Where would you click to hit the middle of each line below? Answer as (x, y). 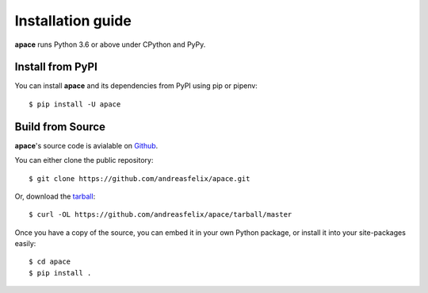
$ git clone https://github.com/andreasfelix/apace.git (139, 178)
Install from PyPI (56, 67)
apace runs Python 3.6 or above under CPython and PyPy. (110, 44)
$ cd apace (50, 262)
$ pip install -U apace (75, 104)
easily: (25, 244)
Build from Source (60, 127)
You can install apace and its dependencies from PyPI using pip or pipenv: (136, 86)
